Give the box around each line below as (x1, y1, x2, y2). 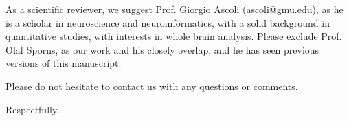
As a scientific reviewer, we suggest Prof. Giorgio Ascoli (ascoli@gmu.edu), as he (5, 2, 344, 16)
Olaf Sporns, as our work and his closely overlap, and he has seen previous (5, 42, 319, 56)
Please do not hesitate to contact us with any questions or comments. (5, 78, 298, 93)
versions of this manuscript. (5, 56, 122, 70)
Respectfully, (5, 102, 60, 116)
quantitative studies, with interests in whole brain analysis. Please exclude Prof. (5, 29, 342, 43)
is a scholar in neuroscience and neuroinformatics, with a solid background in (5, 15, 330, 30)
